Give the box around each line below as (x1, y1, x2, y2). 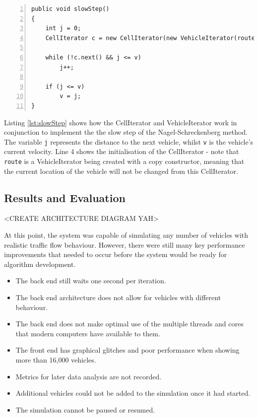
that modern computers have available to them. (15, 328, 160, 338)
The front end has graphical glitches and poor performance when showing (15, 345, 240, 355)
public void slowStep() (31, 5, 110, 12)
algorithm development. (4, 259, 76, 269)
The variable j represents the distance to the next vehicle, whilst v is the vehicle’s (4, 136, 254, 147)
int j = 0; (45, 25, 81, 32)
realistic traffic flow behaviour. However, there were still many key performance (4, 239, 245, 250)
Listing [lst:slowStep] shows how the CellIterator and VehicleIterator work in (4, 117, 237, 127)
